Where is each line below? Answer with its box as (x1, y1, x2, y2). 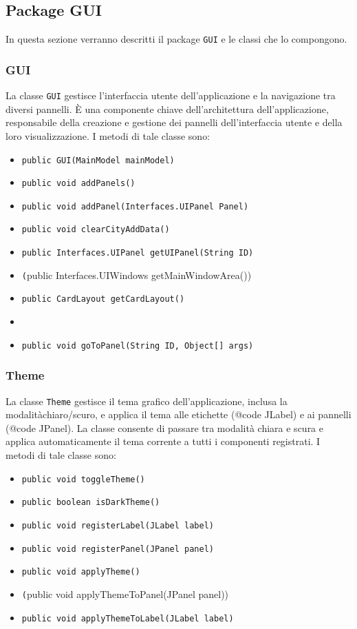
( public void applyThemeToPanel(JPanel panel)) (21, 586, 229, 601)
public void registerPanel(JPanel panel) (21, 544, 214, 554)
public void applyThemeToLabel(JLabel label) (21, 613, 234, 623)
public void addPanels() (21, 178, 136, 189)
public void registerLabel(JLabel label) (21, 520, 214, 530)
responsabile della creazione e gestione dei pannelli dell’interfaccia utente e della (6, 115, 343, 130)
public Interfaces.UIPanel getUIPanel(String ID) (21, 248, 254, 258)
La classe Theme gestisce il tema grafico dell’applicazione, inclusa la (6, 393, 288, 408)
